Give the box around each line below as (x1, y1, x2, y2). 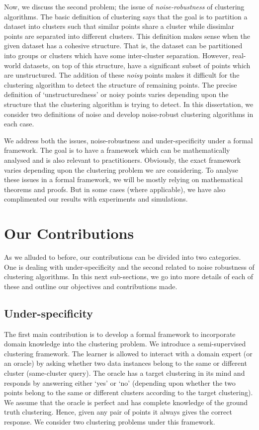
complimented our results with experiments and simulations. (4, 194, 188, 204)
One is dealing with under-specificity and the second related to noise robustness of (4, 261, 255, 272)
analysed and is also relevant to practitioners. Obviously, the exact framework (4, 154, 241, 165)
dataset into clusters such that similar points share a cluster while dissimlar (4, 21, 234, 31)
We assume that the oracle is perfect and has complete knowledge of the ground (4, 397, 248, 407)
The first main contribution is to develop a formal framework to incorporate (4, 328, 236, 339)
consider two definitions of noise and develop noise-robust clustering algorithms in (4, 108, 254, 119)
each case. (4, 118, 34, 129)
